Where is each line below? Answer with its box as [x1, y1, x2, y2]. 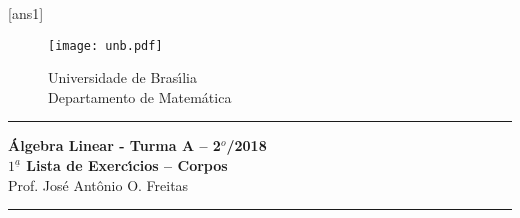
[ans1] [8, 3, 44, 23]
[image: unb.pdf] [48, 38, 163, 53]
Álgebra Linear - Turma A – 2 [8, 135, 221, 156]
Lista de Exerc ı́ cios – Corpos [26, 155, 228, 176]
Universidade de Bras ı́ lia [48, 67, 198, 88]
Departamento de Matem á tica [48, 86, 232, 107]
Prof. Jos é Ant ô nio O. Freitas [8, 174, 189, 195]
